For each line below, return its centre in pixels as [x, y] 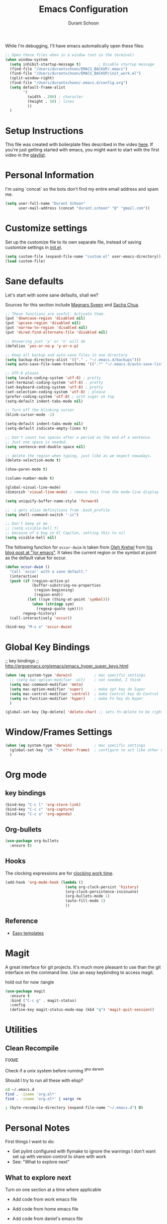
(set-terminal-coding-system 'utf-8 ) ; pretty [54, 383]
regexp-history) [40, 613]
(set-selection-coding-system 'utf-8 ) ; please [55, 392]
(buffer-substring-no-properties [66, 586]
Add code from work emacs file [44, 1200]
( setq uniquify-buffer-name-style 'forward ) [52, 501]
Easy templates [28, 933]
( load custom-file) [25, 261]
